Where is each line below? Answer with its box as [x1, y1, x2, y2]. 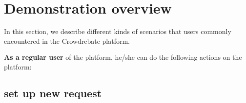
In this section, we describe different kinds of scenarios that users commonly [4, 26, 231, 36]
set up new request [4, 85, 102, 100]
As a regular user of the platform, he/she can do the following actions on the [4, 52, 242, 62]
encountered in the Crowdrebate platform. [4, 35, 130, 46]
